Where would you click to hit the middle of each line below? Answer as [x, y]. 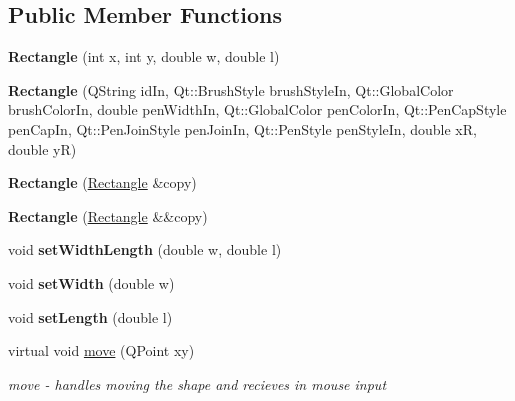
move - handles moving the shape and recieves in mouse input [197, 383]
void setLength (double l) [90, 316]
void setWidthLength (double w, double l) [145, 249]
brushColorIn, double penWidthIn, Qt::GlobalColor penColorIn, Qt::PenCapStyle [257, 109]
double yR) [42, 148]
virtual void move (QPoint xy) [101, 350]
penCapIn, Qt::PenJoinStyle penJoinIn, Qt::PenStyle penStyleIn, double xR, [242, 128]
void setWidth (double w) [91, 282]
